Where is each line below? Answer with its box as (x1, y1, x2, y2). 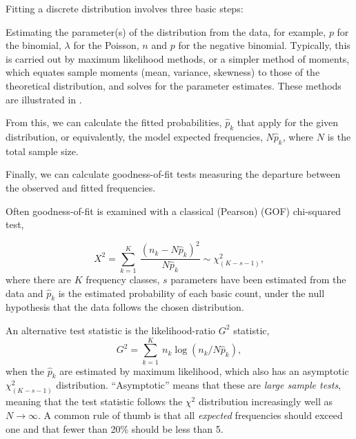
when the (6, 363, 44, 378)
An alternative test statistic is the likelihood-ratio (6, 323, 216, 337)
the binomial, (6, 38, 61, 52)
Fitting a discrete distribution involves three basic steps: (6, 1, 244, 15)
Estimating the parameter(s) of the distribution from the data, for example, (6, 24, 326, 39)
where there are (6, 272, 71, 286)
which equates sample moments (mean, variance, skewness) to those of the (6, 65, 320, 79)
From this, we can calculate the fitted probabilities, (6, 115, 222, 130)
